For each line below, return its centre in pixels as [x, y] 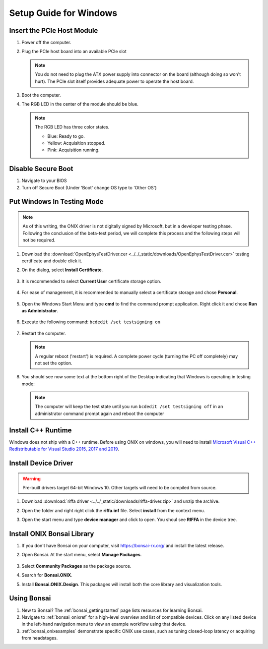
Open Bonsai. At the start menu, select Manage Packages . [82, 555]
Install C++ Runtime [40, 430]
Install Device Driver [41, 463]
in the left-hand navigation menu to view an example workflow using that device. [104, 624]
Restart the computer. [44, 333]
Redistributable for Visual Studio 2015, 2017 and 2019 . [64, 449]
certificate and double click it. [52, 261]
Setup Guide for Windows [63, 13]
